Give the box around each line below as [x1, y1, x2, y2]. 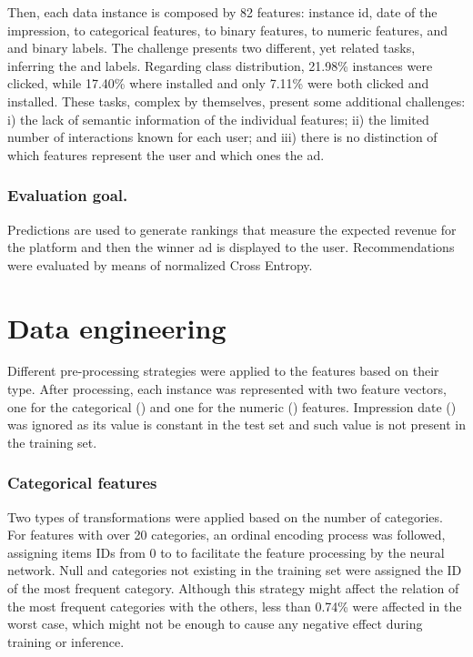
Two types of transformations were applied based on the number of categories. [7, 507, 443, 526]
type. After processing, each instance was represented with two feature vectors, [7, 379, 447, 399]
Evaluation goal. [7, 184, 128, 207]
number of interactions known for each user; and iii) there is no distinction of [7, 127, 438, 147]
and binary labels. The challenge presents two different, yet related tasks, [7, 38, 416, 57]
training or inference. [7, 632, 125, 651]
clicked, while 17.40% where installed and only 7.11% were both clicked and [7, 74, 429, 93]
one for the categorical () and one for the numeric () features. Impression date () [7, 397, 457, 416]
